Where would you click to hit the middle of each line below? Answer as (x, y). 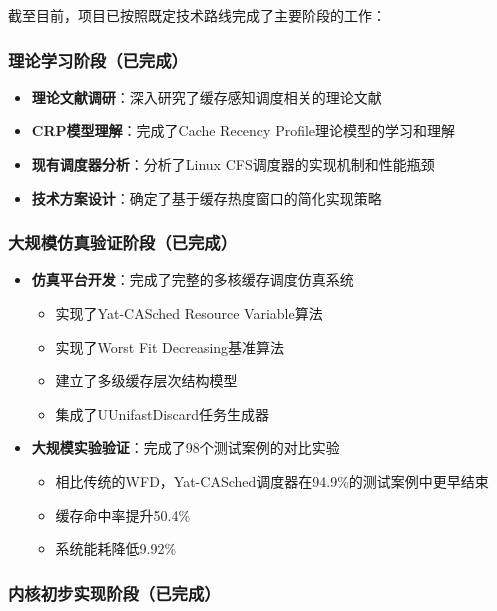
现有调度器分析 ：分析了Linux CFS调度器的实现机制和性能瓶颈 (233, 164)
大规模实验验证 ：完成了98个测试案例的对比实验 (185, 447)
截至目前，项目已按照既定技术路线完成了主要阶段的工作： (197, 15)
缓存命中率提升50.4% (123, 514)
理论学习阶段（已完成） (98, 59)
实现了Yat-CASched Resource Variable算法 (189, 313)
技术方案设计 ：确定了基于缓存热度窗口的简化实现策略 (206, 197)
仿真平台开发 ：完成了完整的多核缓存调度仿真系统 (192, 279)
